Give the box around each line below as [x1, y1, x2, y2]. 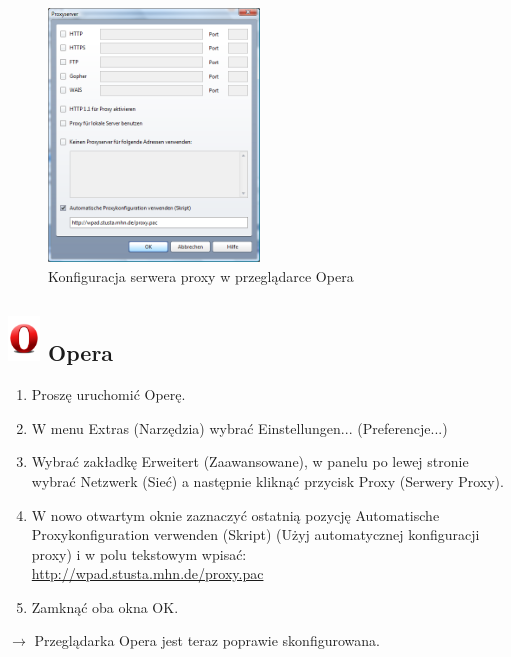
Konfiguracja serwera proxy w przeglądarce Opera [48, 265, 354, 286]
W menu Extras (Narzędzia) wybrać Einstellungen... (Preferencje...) [31, 417, 448, 438]
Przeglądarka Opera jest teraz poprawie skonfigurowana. [34, 630, 380, 651]
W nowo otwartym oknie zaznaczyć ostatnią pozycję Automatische [31, 504, 440, 525]
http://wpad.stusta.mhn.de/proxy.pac [31, 563, 264, 584]
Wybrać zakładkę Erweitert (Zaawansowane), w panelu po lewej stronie [31, 451, 469, 472]
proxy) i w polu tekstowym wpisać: [31, 543, 247, 564]
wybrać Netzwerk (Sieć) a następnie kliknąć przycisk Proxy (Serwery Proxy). [31, 470, 504, 491]
